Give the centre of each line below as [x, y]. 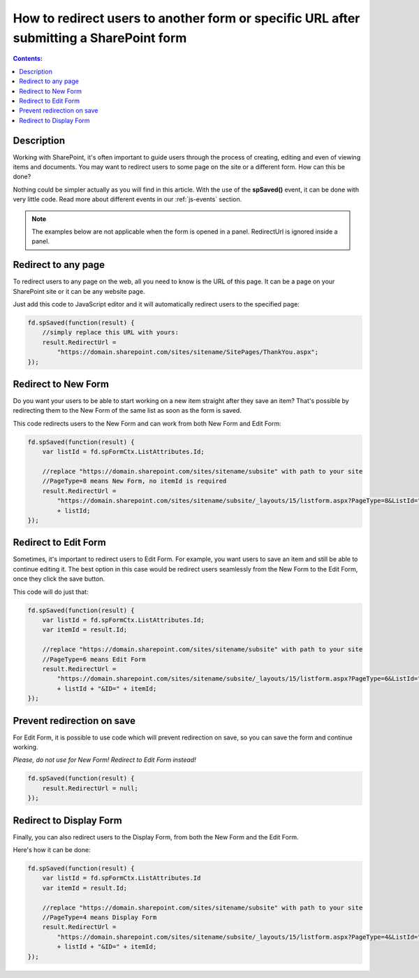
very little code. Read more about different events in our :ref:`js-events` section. [127, 199]
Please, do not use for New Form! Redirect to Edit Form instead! [104, 760]
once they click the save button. [59, 579]
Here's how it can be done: [52, 850]
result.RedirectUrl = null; [90, 788]
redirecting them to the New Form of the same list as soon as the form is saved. [127, 411]
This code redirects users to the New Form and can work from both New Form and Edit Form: [147, 423]
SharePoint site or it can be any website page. [79, 291]
